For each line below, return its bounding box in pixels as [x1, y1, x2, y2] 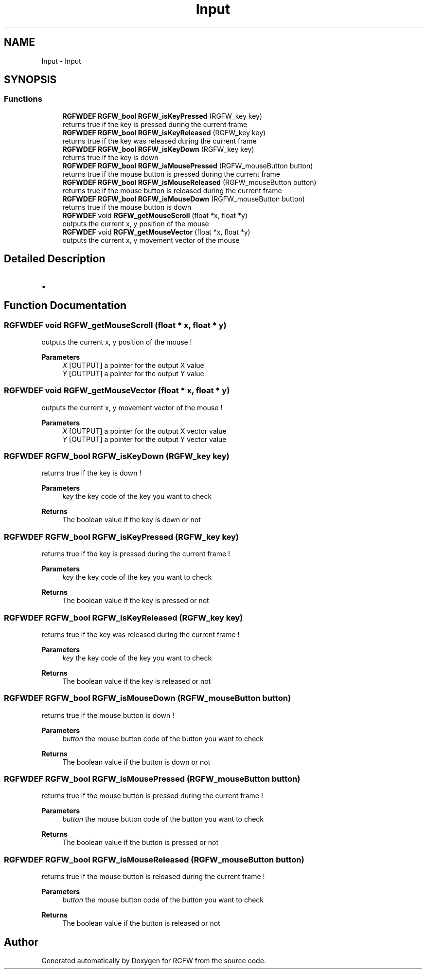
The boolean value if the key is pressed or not [62, 596, 209, 605]
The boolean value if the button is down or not [62, 757, 211, 766]
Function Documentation [4, 299, 126, 312]
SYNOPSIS [4, 73, 57, 86]
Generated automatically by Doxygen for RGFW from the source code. [41, 956, 266, 965]
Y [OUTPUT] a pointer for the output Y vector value [62, 435, 227, 443]
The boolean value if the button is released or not [62, 919, 220, 928]
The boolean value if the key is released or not [62, 677, 211, 685]
